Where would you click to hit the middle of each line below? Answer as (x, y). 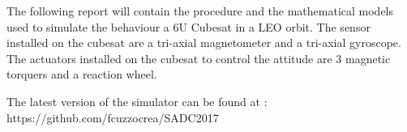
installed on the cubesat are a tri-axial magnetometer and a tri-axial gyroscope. (204, 43)
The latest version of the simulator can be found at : (137, 101)
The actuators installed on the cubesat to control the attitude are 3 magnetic (199, 58)
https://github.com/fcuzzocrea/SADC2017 (113, 117)
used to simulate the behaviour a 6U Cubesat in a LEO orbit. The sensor (189, 26)
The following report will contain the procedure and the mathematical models (200, 11)
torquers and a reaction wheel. (82, 74)
